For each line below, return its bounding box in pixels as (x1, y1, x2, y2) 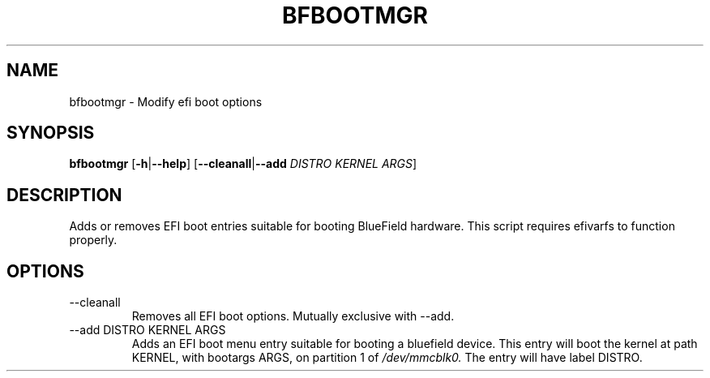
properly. (69, 233, 118, 247)
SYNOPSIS (6, 122, 95, 144)
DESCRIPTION (6, 184, 122, 205)
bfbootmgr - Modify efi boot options (69, 94, 263, 109)
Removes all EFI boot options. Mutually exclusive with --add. (131, 309, 455, 324)
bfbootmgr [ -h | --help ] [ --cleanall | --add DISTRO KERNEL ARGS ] (69, 157, 417, 171)
